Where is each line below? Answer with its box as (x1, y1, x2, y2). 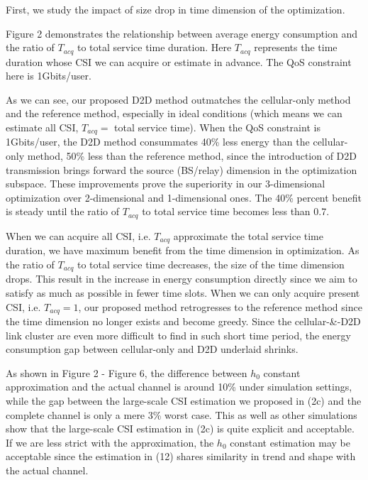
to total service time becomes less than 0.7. (142, 204, 330, 219)
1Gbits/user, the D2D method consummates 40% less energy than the (6, 134, 310, 149)
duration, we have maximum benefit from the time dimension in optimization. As (6, 243, 359, 258)
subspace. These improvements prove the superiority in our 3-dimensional (6, 176, 325, 191)
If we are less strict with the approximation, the (6, 435, 214, 449)
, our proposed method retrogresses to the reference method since (78, 299, 362, 314)
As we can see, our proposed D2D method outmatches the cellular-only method (6, 92, 351, 107)
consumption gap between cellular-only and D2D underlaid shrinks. (6, 342, 299, 356)
